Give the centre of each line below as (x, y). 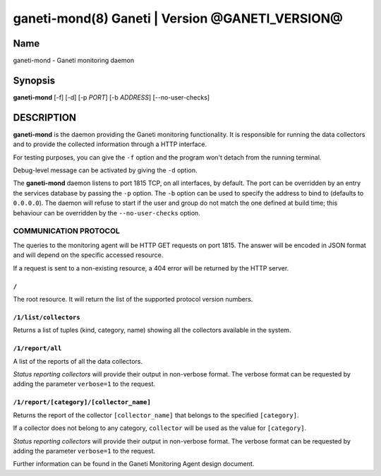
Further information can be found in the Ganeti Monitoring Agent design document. (134, 464)
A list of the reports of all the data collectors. (78, 361)
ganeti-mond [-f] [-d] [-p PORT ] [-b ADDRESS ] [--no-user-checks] (111, 97)
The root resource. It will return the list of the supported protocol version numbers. (133, 299)
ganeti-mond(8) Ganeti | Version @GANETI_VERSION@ (178, 18)
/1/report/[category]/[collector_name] (82, 402)
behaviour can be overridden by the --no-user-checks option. (107, 213)
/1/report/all (37, 349)
